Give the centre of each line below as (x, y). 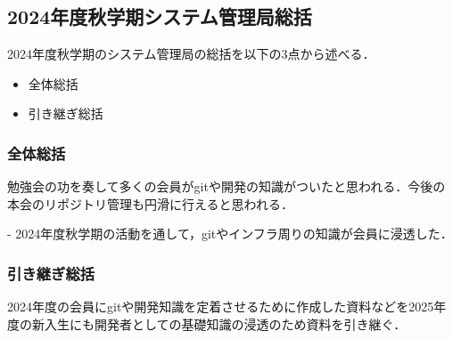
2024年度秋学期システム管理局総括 (160, 16)
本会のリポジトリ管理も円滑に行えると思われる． (150, 203)
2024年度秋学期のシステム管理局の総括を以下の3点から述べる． (191, 54)
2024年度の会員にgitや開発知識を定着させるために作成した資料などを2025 (221, 307)
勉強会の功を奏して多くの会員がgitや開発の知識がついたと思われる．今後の (226, 186)
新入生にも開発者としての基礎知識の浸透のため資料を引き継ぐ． (219, 323)
